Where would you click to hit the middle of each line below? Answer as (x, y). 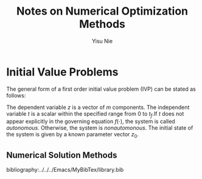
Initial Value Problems (62, 72)
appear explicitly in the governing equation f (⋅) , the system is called (91, 121)
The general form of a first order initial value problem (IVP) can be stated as (101, 89)
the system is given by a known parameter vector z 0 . (72, 135)
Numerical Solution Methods (62, 155)
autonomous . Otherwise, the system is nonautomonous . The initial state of (100, 128)
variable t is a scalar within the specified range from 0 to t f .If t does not (95, 114)
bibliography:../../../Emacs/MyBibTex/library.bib (65, 170)
